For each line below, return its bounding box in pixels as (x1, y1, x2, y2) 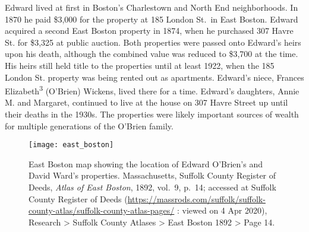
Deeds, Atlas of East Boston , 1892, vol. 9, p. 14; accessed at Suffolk (29, 181, 276, 193)
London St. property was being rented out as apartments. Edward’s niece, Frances (5, 71, 304, 83)
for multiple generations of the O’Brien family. (5, 119, 174, 132)
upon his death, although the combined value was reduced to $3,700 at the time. (5, 47, 298, 60)
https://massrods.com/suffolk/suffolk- (127, 192, 266, 205)
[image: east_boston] (29, 141, 114, 150)
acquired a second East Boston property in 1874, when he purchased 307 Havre (5, 24, 294, 37)
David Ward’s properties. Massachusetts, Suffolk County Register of (29, 169, 276, 182)
